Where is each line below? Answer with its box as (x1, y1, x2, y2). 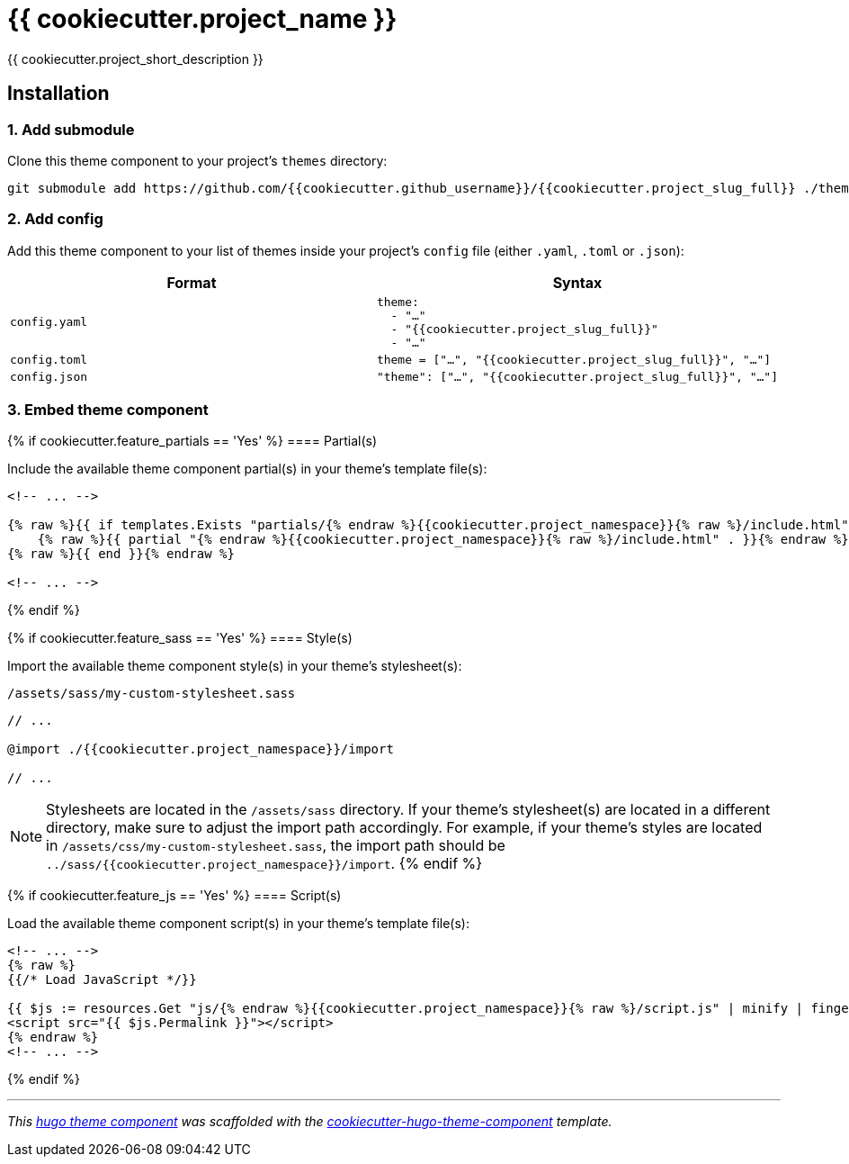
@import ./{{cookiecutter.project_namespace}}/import (7, 742, 394, 757)
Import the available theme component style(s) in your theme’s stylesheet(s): (7, 658, 462, 674)
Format (166, 273, 217, 292)
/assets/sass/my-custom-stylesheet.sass (7, 686, 296, 701)
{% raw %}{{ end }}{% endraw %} (7, 546, 235, 562)
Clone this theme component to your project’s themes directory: (7, 152, 388, 168)
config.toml (10, 352, 88, 366)
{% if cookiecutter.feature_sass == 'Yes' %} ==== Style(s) (7, 630, 353, 646)
